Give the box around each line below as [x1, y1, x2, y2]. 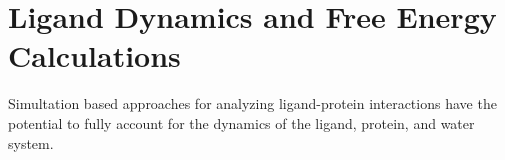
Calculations [8, 35, 181, 76]
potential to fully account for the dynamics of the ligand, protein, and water [8, 112, 475, 133]
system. [8, 132, 54, 153]
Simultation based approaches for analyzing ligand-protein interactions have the [8, 93, 497, 114]
